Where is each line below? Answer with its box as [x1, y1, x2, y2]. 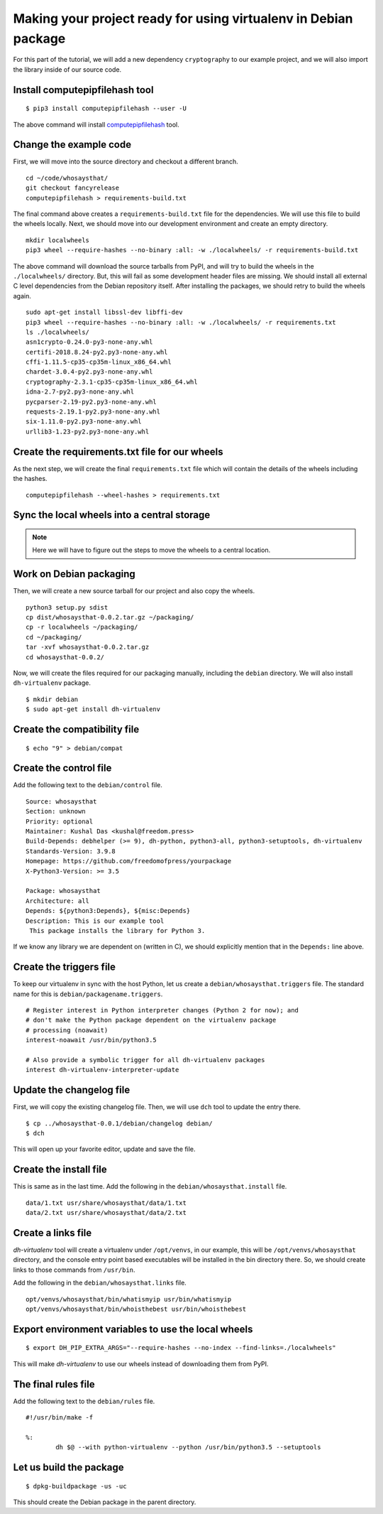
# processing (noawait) [26, 1026, 109, 1034]
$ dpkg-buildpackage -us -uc [26, 1482, 127, 1490]
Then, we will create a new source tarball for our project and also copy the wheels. [13, 587, 255, 595]
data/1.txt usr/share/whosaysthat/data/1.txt [26, 1199, 187, 1207]
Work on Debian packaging [13, 568, 136, 580]
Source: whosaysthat [26, 797, 97, 806]
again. [13, 291, 32, 300]
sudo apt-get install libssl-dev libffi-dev [26, 308, 184, 316]
